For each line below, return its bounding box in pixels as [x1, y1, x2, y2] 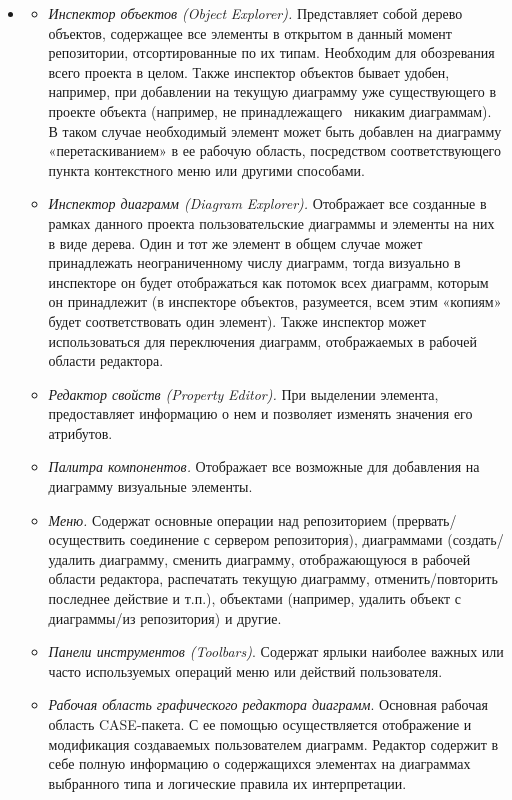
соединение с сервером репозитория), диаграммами [129, 529, 443, 550]
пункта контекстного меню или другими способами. [48, 159, 365, 180]
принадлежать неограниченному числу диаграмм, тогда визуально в [48, 252, 461, 273]
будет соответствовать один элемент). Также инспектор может [48, 310, 426, 331]
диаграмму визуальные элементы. [48, 476, 253, 497]
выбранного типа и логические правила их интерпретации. [48, 772, 407, 793]
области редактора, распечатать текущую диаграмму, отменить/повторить [48, 568, 498, 589]
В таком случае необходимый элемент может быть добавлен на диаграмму [48, 120, 502, 141]
